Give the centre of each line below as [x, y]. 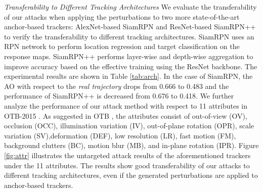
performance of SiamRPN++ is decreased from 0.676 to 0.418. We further [119, 96]
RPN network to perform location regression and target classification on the [122, 46]
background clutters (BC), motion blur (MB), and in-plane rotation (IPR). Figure [131, 145]
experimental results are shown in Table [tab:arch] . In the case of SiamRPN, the [128, 76]
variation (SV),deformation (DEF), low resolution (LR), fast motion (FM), [120, 135]
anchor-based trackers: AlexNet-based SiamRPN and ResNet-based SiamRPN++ [130, 27]
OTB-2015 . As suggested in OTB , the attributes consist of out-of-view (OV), [126, 115]
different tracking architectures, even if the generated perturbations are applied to [131, 175]
